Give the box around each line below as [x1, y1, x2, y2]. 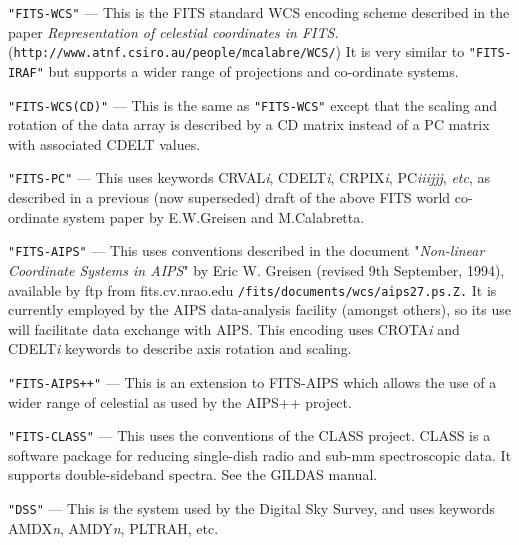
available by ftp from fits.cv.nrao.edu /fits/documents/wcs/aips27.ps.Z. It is [8, 279, 497, 300]
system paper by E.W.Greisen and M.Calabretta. [63, 206, 365, 227]
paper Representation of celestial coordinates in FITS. [8, 21, 339, 42]
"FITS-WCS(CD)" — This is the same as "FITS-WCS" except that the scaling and [8, 94, 498, 115]
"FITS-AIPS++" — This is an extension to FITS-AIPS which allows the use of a [8, 371, 497, 392]
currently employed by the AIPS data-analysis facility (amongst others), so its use [8, 299, 511, 320]
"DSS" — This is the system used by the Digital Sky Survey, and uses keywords [8, 498, 495, 519]
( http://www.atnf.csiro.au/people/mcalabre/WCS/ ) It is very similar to [8, 41, 465, 62]
